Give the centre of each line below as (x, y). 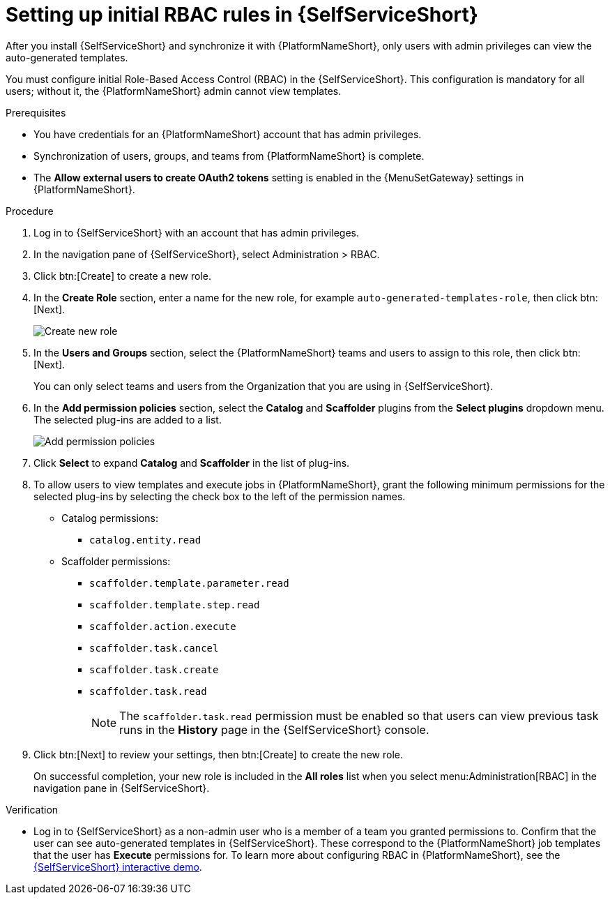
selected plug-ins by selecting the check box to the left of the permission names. (220, 496)
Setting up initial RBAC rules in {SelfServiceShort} (242, 15)
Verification (32, 809)
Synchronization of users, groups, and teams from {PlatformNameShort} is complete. (229, 156)
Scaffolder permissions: (116, 561)
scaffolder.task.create (154, 669)
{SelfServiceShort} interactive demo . (118, 867)
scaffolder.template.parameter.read (189, 583)
